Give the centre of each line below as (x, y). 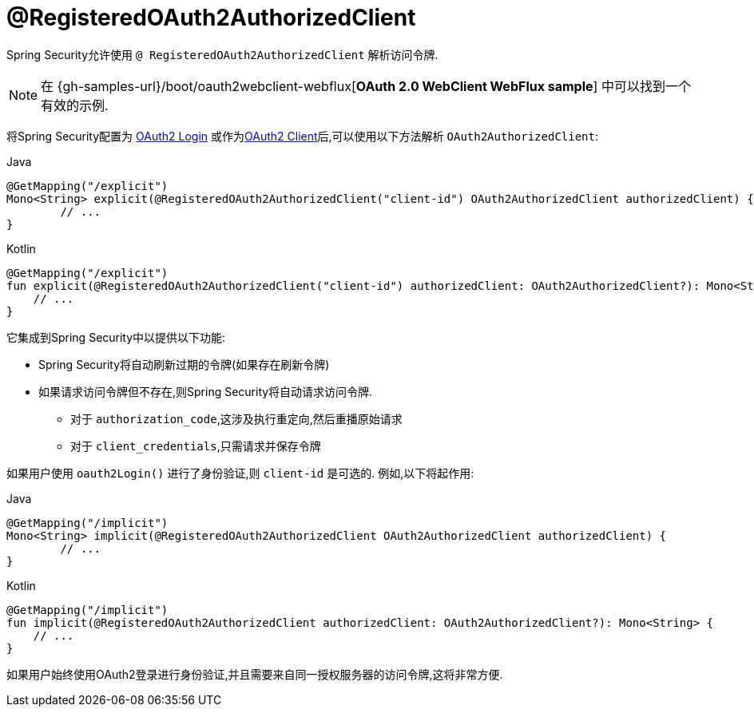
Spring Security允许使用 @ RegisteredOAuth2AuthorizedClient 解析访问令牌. (222, 54)
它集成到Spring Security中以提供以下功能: (116, 337)
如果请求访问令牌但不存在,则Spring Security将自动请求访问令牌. (206, 391)
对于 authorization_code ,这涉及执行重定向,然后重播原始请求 (236, 418)
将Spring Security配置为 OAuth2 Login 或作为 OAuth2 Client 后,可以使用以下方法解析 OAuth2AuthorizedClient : (303, 136)
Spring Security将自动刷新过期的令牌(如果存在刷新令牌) (184, 364)
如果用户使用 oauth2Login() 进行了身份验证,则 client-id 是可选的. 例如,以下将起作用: (240, 473)
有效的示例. (75, 105)
